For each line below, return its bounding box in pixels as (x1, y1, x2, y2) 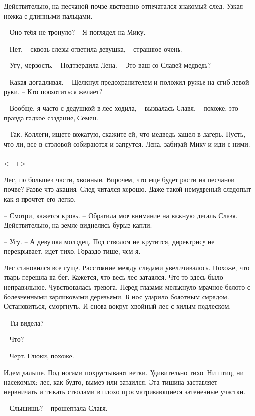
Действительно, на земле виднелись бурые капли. (4, 220, 152, 230)
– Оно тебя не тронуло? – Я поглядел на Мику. (4, 27, 146, 37)
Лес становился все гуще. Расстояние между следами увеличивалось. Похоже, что (4, 262, 250, 272)
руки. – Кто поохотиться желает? (4, 86, 102, 96)
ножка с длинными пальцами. (4, 10, 93, 21)
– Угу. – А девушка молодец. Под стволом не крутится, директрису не (4, 236, 215, 246)
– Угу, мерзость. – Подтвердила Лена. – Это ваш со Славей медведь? (4, 60, 211, 70)
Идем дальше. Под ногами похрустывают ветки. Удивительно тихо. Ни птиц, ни (4, 367, 244, 377)
